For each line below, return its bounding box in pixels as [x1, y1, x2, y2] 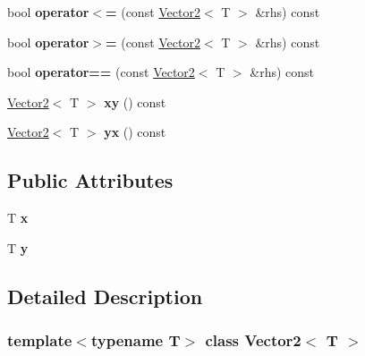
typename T [90, 329, 181, 352]
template [7, 329, 72, 352]
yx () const [104, 123, 166, 141]
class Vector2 [205, 329, 301, 352]
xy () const [104, 92, 166, 111]
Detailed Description [7, 282, 203, 309]
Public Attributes [7, 166, 174, 194]
